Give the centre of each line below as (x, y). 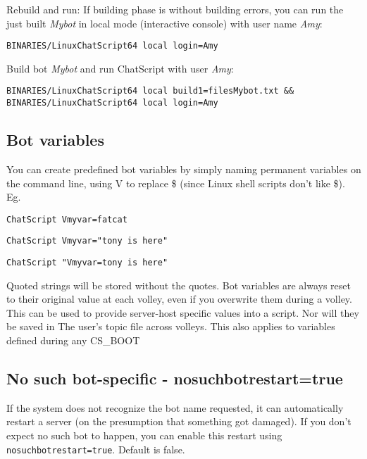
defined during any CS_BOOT (73, 340)
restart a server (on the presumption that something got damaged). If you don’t (179, 421)
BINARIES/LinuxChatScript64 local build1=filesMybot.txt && (150, 91)
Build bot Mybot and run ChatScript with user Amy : (120, 68)
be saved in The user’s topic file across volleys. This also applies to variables (171, 326)
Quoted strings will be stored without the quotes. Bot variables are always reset (179, 285)
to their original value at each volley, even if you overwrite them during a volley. (179, 299)
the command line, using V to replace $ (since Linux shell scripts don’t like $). (176, 183)
